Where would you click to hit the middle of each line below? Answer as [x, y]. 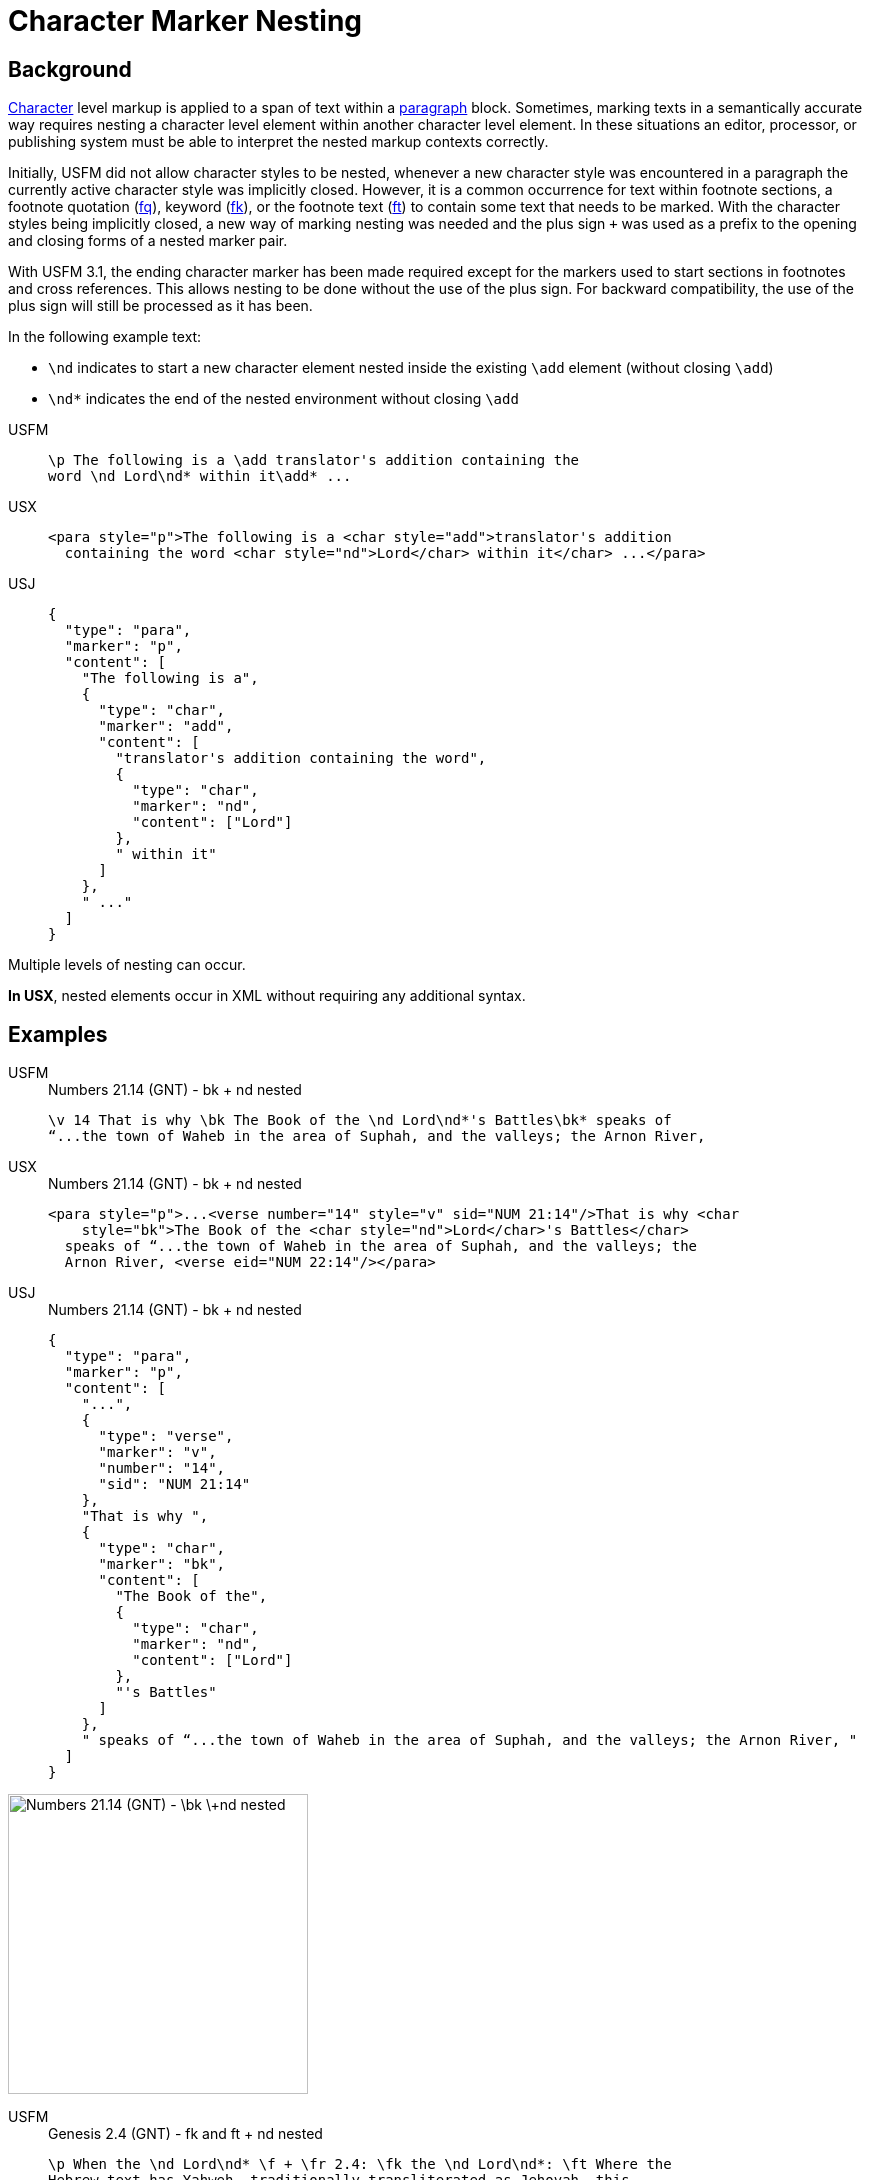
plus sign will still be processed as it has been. [160, 306]
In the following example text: [105, 337]
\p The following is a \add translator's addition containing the [314, 460]
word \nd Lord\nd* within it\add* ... [200, 476]
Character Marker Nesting [185, 21]
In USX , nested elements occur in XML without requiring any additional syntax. [267, 996]
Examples [58, 1034]
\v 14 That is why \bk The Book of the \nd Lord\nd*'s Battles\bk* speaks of [360, 1120]
